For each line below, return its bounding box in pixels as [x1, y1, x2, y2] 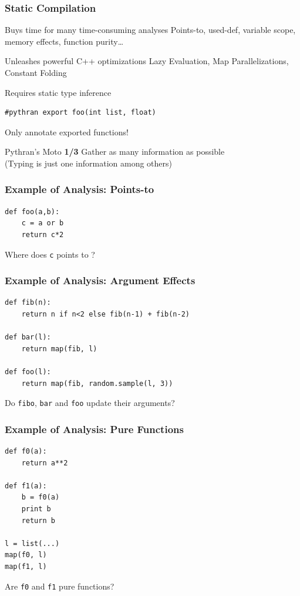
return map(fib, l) [21, 344, 97, 353]
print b [21, 505, 51, 514]
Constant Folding [5, 66, 67, 78]
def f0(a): [5, 447, 47, 456]
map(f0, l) [5, 551, 47, 560]
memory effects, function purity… [5, 35, 124, 47]
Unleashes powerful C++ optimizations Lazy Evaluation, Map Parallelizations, [5, 55, 289, 67]
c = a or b [21, 219, 64, 228]
